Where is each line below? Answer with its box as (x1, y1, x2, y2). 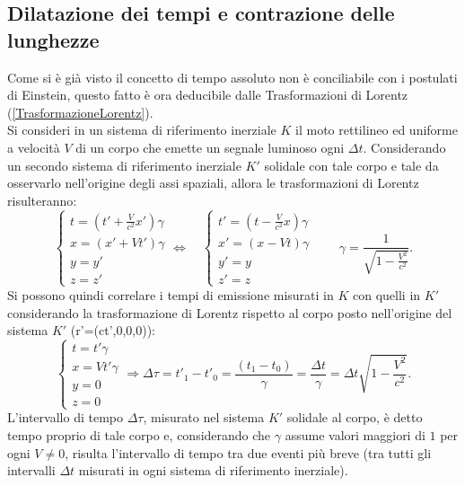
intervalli (7, 461, 56, 480)
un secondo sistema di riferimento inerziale (7, 155, 241, 174)
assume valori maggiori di (285, 425, 426, 444)
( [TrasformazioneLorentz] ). (7, 102, 154, 121)
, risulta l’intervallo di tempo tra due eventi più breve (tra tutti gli (65, 443, 432, 462)
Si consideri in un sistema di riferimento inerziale (7, 120, 276, 139)
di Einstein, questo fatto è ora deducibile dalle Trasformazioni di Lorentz (7, 85, 408, 104)
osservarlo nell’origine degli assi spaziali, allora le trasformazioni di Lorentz (7, 173, 419, 192)
